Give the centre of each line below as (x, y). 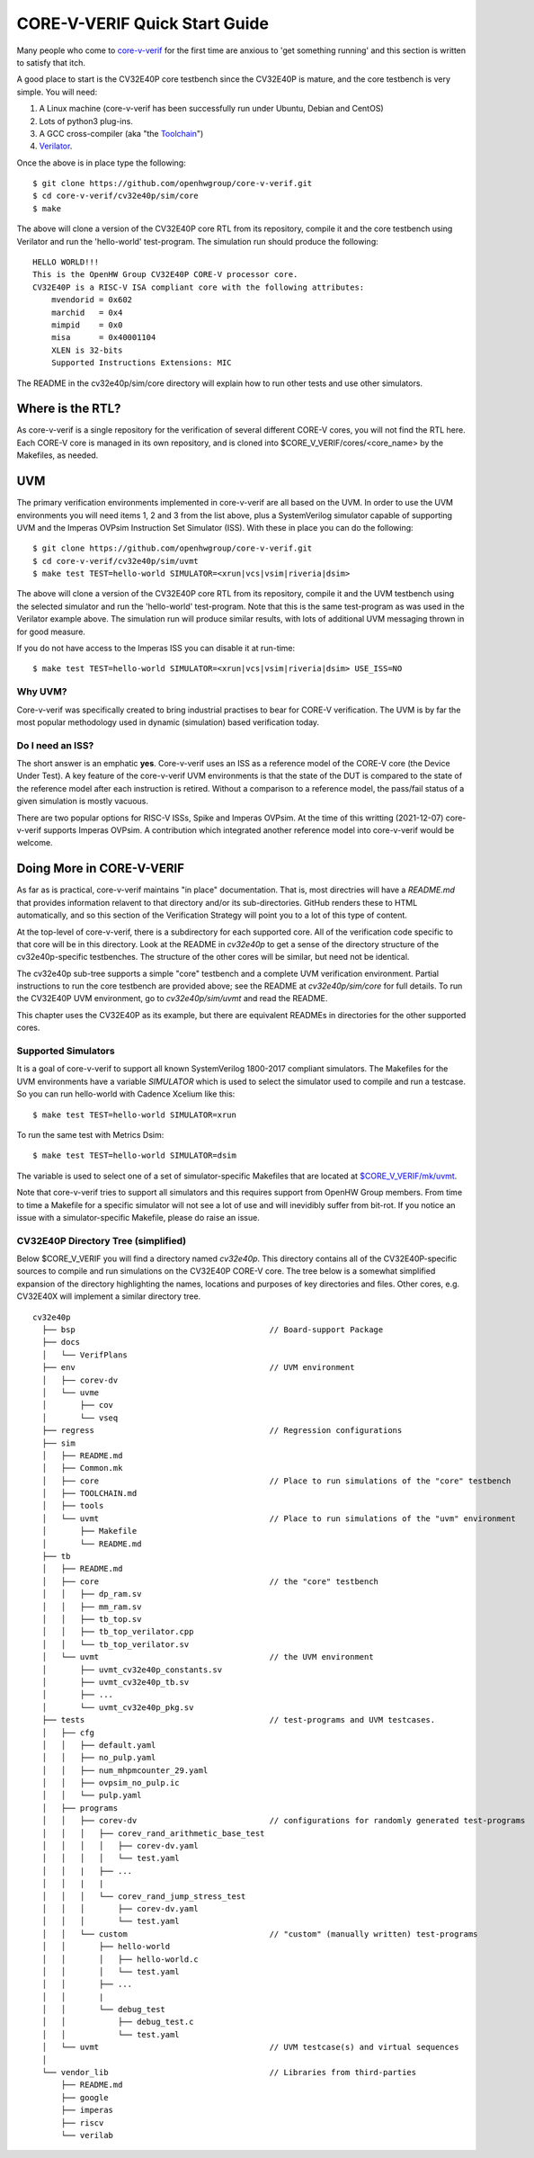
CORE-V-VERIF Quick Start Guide (143, 23)
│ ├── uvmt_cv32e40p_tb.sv (116, 1682)
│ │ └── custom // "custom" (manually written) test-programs (260, 1934)
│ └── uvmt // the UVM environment (208, 1657)
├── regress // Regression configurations (222, 1431)
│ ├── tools (73, 1506)
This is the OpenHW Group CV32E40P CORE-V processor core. (165, 275)
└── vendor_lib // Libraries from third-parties (229, 2073)
